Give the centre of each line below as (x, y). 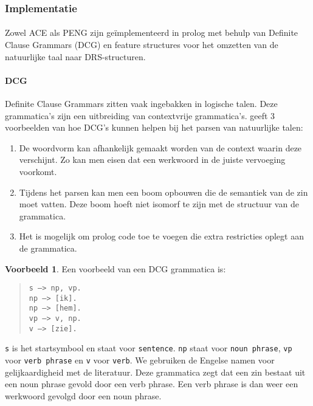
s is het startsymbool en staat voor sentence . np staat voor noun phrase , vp (149, 348)
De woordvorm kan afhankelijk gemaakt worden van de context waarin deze (160, 147)
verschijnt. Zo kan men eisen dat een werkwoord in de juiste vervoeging (152, 160)
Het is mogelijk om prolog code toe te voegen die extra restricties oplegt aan (161, 236)
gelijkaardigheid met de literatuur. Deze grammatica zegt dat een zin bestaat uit (155, 372)
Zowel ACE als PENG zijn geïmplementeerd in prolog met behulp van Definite (152, 33)
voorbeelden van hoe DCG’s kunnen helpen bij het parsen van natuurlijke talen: (154, 127)
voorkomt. (38, 171)
